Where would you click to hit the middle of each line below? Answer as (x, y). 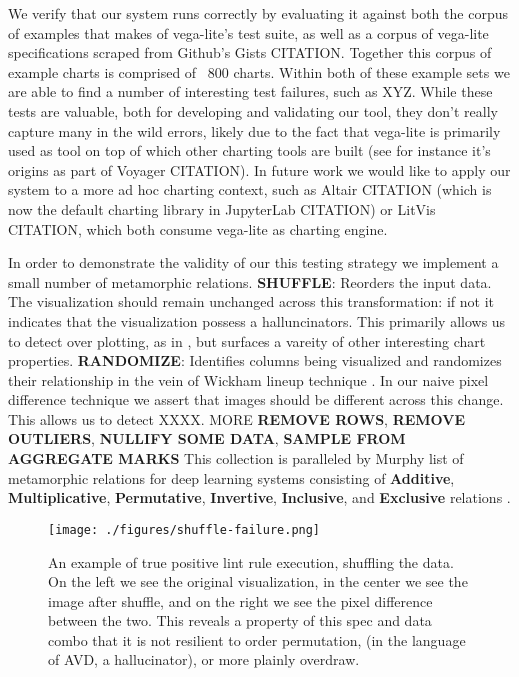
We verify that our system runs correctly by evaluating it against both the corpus (258, 13)
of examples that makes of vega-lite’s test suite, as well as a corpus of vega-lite (248, 32)
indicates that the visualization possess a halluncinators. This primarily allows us (257, 320)
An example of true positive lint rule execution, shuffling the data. (251, 561)
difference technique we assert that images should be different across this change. (256, 399)
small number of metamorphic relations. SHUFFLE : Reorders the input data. (250, 281)
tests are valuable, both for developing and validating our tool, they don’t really (253, 110)
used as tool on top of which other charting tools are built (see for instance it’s (249, 150)
